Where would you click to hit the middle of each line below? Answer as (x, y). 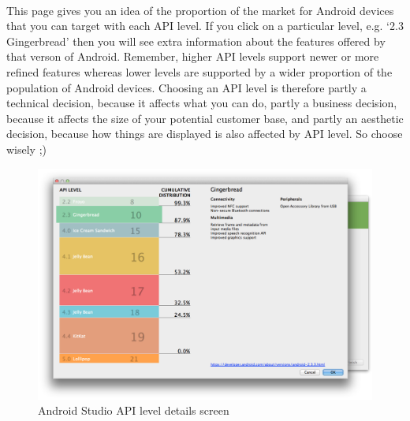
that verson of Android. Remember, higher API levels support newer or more (193, 56)
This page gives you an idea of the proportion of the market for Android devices (200, 10)
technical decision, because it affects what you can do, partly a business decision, (202, 103)
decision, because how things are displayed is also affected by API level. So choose (205, 134)
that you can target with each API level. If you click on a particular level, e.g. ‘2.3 (205, 26)
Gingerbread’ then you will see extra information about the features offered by (196, 41)
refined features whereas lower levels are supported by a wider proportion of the (199, 71)
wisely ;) (27, 149)
